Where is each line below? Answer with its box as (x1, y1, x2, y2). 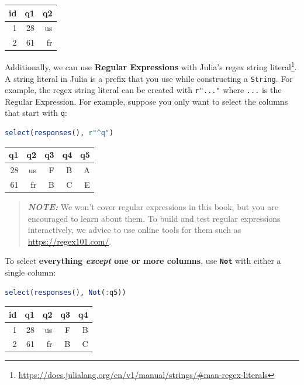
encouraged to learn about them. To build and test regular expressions (27, 212, 281, 224)
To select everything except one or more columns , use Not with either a (5, 255, 281, 267)
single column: (5, 266, 56, 278)
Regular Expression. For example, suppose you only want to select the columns (5, 95, 288, 107)
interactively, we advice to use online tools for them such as (27, 224, 241, 236)
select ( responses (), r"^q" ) (5, 129, 114, 137)
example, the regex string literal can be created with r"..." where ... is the (5, 84, 282, 96)
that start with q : (5, 106, 67, 119)
